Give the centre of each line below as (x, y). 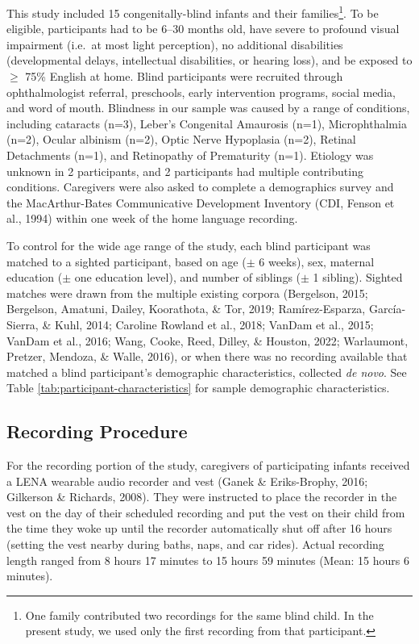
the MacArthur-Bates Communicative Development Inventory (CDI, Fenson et (201, 202)
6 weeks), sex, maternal (317, 261)
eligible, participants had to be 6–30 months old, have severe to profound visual (203, 29)
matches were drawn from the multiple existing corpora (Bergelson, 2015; (187, 293)
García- (387, 309)
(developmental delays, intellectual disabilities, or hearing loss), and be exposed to (209, 60)
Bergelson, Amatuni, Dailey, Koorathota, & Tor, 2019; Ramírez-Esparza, (186, 309)
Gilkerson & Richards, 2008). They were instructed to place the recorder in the (202, 497)
